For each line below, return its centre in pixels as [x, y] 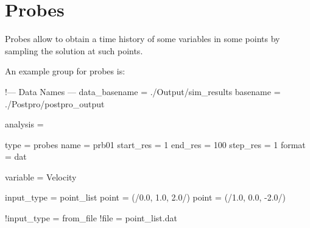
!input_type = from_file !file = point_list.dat [91, 218]
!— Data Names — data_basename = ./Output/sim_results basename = [143, 91]
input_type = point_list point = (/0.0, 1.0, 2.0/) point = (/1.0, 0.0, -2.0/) [145, 197]
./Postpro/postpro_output [55, 103]
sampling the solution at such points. [74, 50]
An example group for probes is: [65, 71]
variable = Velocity [41, 176]
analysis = [24, 124]
